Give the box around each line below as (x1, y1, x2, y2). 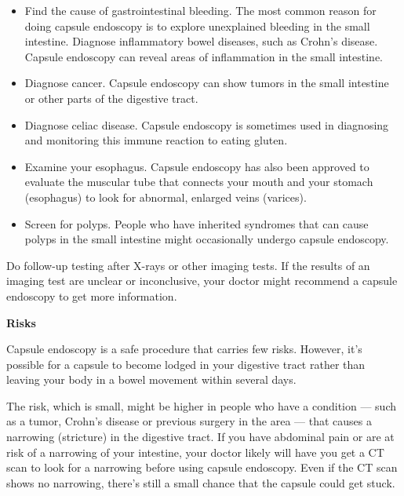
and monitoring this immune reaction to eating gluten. (24, 132, 288, 148)
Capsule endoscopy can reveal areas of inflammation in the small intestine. (24, 48, 384, 64)
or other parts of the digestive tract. (24, 89, 198, 106)
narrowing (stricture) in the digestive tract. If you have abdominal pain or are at (6, 429, 395, 445)
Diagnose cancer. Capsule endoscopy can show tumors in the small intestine (24, 75, 389, 91)
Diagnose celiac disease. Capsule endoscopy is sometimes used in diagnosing (24, 116, 389, 133)
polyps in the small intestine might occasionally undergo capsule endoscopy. (24, 231, 389, 247)
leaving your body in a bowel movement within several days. (6, 371, 297, 388)
